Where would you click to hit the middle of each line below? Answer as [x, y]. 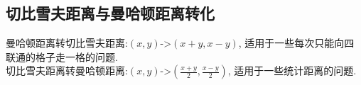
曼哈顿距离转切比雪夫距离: [67, 43]
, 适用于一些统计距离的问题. [292, 70]
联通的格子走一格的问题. [62, 56]
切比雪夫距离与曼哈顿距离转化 [110, 13]
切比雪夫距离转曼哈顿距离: [67, 70]
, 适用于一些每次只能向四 [296, 43]
